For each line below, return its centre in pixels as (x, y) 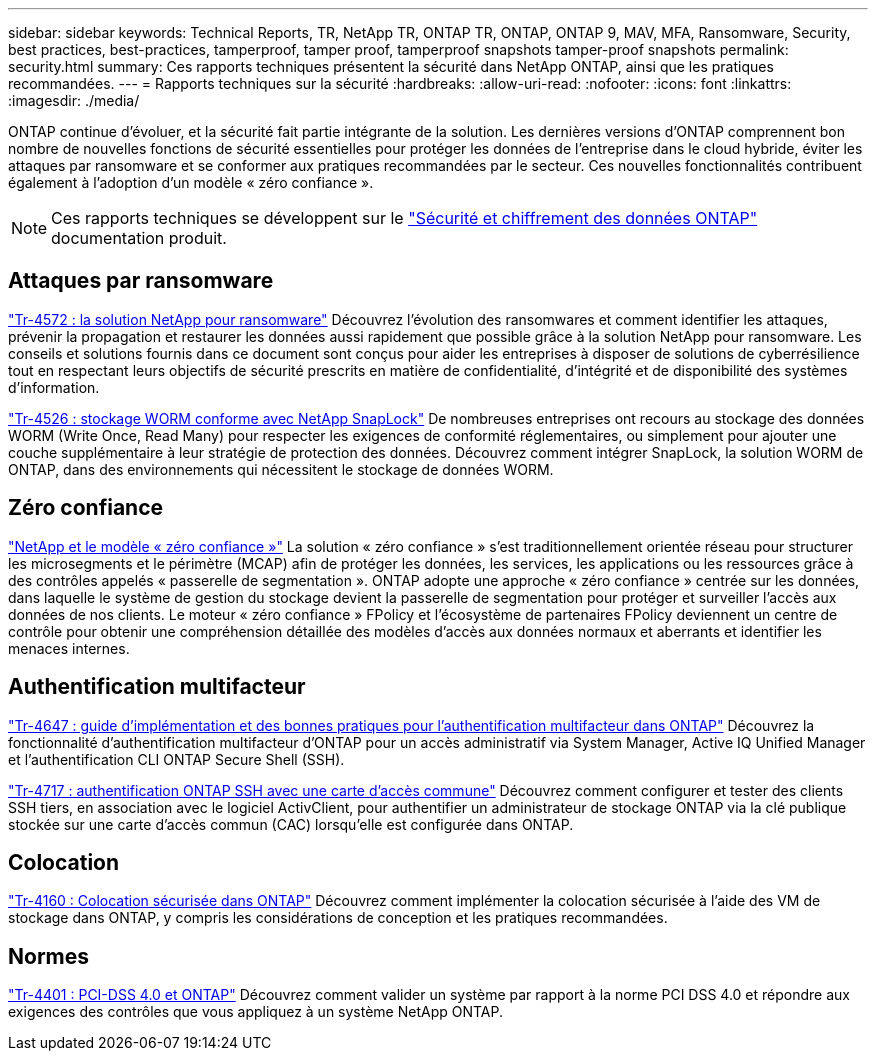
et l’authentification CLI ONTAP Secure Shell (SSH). (176, 759)
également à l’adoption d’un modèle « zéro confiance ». (191, 182)
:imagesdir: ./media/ (74, 100)
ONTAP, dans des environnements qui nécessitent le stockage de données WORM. (281, 469)
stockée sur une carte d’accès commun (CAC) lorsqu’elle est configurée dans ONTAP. (291, 824)
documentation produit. (139, 238)
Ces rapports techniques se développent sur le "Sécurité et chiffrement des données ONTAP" (404, 218)
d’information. (54, 387)
